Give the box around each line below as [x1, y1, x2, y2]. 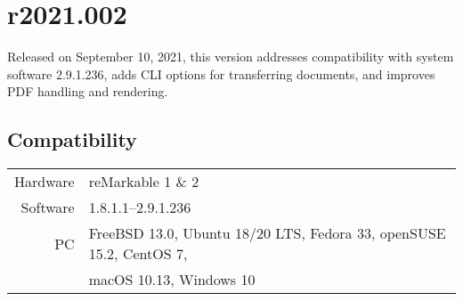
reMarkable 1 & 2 [88, 171, 199, 192]
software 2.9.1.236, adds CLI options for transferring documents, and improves [7, 64, 435, 83]
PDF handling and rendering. [7, 82, 168, 101]
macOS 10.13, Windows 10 [88, 269, 256, 290]
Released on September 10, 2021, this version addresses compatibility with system [7, 47, 454, 66]
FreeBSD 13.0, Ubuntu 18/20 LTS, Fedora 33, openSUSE [88, 223, 446, 244]
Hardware [14, 171, 75, 192]
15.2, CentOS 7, [88, 243, 188, 264]
